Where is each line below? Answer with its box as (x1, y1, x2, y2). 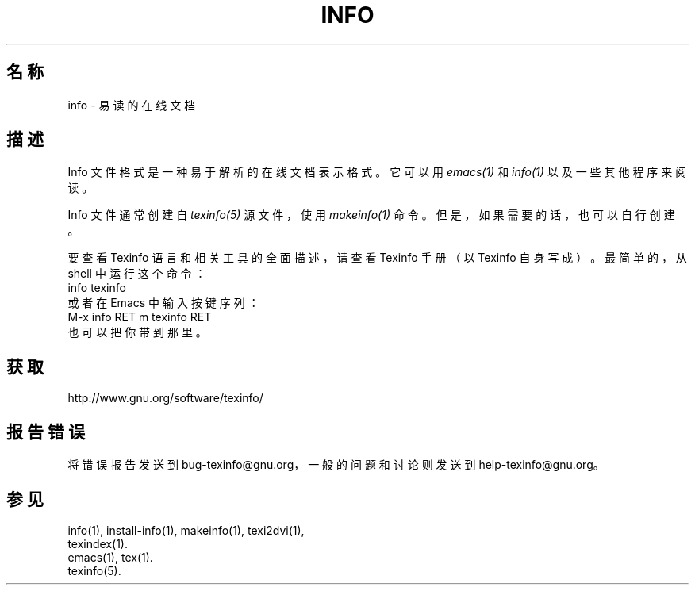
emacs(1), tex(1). (67, 550, 153, 564)
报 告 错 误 (6, 421, 85, 442)
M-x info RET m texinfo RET (67, 310, 212, 324)
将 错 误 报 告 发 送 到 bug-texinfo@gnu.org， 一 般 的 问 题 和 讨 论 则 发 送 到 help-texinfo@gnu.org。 (67, 458, 605, 472)
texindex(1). (67, 536, 128, 551)
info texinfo (67, 281, 126, 295)
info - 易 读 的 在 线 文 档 (67, 98, 196, 112)
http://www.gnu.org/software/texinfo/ (67, 391, 263, 405)
